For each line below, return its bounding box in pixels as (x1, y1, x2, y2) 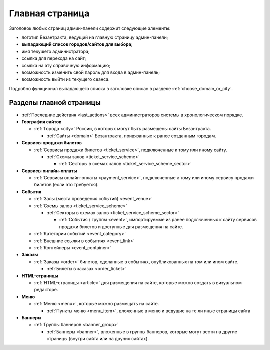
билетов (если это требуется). (34, 182, 99, 188)
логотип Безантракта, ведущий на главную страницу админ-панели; (21, 34, 168, 40)
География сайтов (21, 118, 62, 125)
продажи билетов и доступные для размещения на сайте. (59, 223, 183, 230)
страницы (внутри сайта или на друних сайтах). (46, 336, 149, 342)
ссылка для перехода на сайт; (21, 55, 87, 61)
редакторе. (34, 287, 58, 293)
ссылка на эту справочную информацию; (21, 62, 111, 68)
